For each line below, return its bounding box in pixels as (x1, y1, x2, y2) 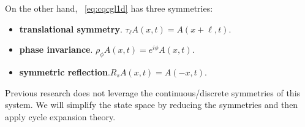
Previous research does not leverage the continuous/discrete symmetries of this (5, 86, 301, 99)
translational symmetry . (19, 22, 122, 35)
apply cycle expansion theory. (5, 110, 116, 123)
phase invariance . (19, 43, 93, 56)
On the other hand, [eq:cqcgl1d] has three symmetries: (5, 2, 213, 14)
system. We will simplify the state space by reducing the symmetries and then (5, 98, 298, 111)
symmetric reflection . (19, 65, 110, 78)
